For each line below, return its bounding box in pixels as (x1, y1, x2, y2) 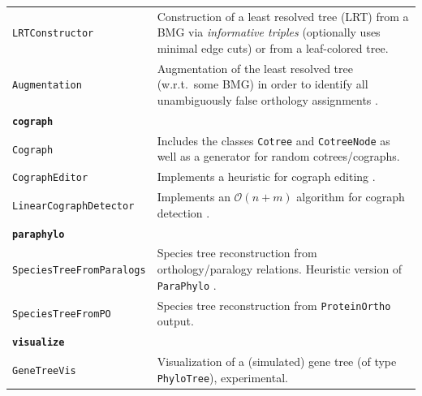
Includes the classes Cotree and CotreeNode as (157, 131, 390, 148)
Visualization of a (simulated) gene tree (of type (157, 352, 397, 369)
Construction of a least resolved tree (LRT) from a (157, 7, 409, 24)
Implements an (157, 188, 230, 205)
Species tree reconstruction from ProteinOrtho (157, 296, 391, 313)
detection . (157, 204, 210, 221)
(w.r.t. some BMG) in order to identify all (157, 75, 368, 93)
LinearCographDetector (12, 200, 135, 212)
